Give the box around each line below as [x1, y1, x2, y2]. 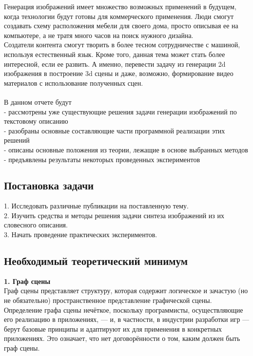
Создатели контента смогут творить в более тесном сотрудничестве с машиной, [4, 39, 240, 50]
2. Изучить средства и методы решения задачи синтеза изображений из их [4, 210, 224, 220]
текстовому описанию [4, 116, 68, 126]
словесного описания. [4, 220, 68, 230]
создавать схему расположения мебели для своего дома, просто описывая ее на [4, 20, 238, 31]
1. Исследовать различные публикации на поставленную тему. [4, 201, 189, 211]
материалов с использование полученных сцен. [4, 77, 143, 88]
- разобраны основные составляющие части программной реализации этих [4, 125, 225, 135]
